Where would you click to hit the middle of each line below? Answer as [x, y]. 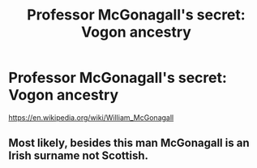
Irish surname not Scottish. [78, 156]
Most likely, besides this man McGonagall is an [129, 143]
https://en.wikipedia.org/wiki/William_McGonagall [91, 117]
